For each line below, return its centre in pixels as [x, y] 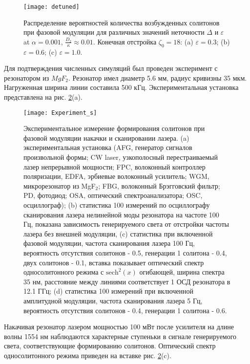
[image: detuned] [52, 7]
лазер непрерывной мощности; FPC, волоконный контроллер [115, 166]
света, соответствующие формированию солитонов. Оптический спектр [110, 346]
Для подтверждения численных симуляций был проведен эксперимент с [111, 68]
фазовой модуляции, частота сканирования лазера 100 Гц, [109, 243]
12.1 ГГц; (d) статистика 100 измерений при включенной [108, 291]
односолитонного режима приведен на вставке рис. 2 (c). [88, 355]
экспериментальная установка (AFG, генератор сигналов [108, 147]
